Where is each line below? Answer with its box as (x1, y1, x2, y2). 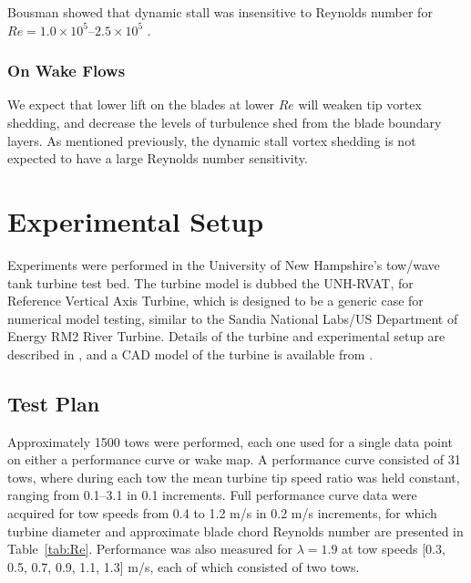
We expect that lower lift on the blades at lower (7, 95, 274, 114)
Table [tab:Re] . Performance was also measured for (7, 539, 293, 558)
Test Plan (7, 389, 100, 417)
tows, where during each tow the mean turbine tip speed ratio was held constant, (7, 467, 460, 486)
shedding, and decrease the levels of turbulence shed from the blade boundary (7, 113, 442, 131)
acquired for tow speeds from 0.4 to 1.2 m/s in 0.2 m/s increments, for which (7, 504, 437, 523)
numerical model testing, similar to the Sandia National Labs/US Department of (7, 308, 458, 328)
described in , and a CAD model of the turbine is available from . (7, 344, 374, 363)
